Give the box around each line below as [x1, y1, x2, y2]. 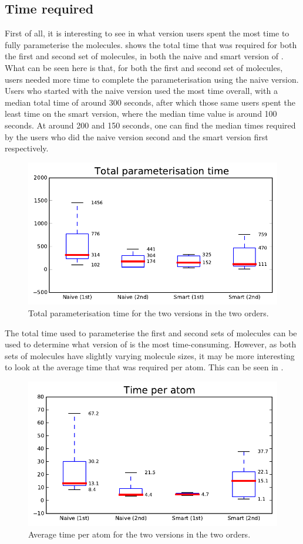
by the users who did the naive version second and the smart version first [5, 130, 268, 143]
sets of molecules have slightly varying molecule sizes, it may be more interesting [5, 349, 295, 361]
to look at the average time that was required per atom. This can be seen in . [5, 361, 284, 373]
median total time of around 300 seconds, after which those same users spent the [5, 96, 295, 108]
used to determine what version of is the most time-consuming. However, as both [5, 338, 297, 350]
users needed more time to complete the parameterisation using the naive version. [5, 73, 299, 85]
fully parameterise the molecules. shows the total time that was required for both [5, 38, 297, 50]
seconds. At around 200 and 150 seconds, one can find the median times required [5, 119, 296, 131]
